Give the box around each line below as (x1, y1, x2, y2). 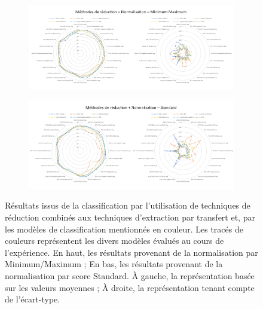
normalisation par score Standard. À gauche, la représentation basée (5, 269, 255, 282)
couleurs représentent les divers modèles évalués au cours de (5, 234, 224, 247)
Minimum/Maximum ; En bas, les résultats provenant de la (5, 258, 223, 270)
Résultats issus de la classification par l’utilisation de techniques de (5, 199, 250, 212)
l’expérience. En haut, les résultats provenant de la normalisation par (5, 246, 258, 258)
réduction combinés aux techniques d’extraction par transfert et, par (5, 210, 255, 223)
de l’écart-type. (5, 293, 60, 305)
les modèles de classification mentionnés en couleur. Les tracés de (5, 222, 243, 235)
